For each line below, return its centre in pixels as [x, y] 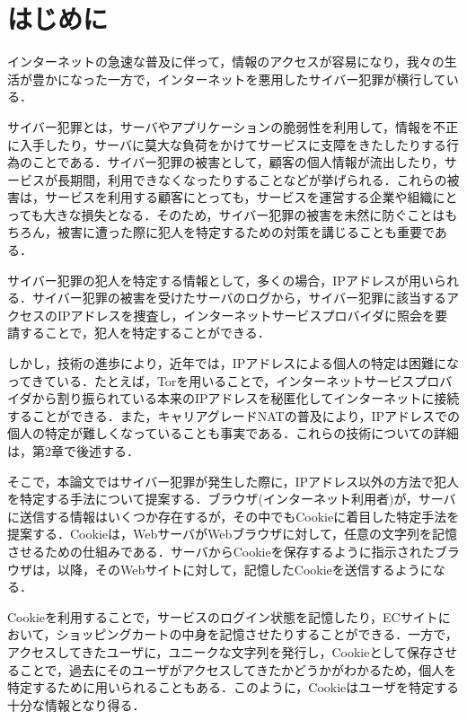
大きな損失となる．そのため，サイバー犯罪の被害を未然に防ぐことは [244, 214]
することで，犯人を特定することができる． [145, 333]
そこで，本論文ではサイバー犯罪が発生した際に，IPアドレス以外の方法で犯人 [233, 481]
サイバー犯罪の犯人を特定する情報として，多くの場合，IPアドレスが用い [220, 280]
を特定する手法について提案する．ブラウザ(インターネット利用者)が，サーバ [232, 499]
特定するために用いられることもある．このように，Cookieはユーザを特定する [233, 687]
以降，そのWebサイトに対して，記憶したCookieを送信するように [245, 569]
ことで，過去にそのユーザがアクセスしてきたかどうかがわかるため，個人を [238, 669]
